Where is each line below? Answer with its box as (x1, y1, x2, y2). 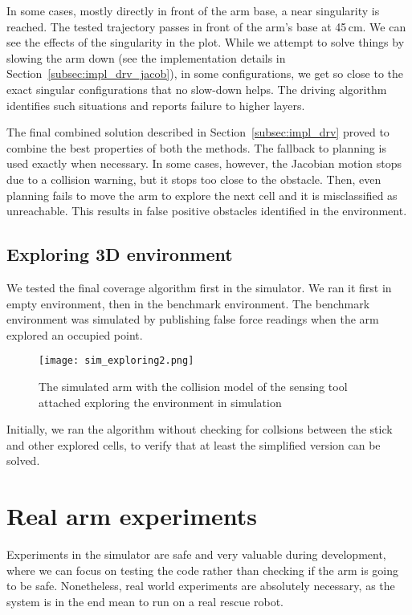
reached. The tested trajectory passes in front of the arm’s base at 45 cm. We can (6, 18, 406, 35)
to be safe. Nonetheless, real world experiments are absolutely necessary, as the (6, 577, 395, 594)
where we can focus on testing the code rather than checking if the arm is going (6, 561, 399, 578)
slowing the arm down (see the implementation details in (6, 49, 286, 66)
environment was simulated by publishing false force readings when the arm (6, 311, 379, 328)
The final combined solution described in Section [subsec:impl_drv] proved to (6, 124, 390, 141)
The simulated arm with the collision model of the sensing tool (39, 377, 348, 394)
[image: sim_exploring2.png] (39, 355, 194, 367)
